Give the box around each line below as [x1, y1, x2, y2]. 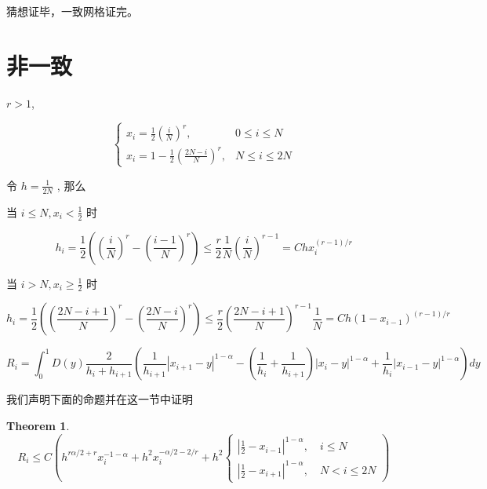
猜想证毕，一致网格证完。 [6, 3, 138, 19]
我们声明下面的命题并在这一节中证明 [6, 391, 193, 407]
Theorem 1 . [6, 417, 70, 433]
